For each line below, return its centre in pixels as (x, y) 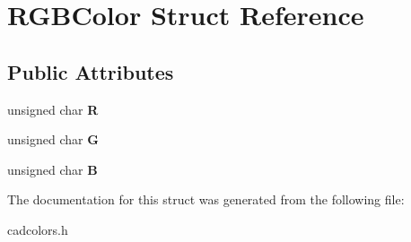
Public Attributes (91, 71)
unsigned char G (53, 139)
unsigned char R (53, 109)
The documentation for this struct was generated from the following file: (206, 199)
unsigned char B (52, 169)
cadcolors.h (38, 229)
